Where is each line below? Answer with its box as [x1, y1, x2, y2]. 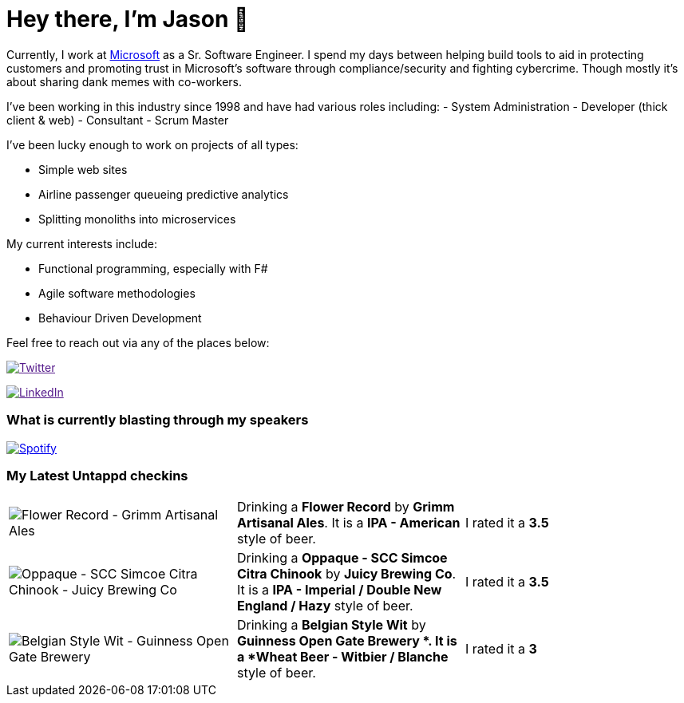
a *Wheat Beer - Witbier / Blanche [236, 649, 449, 665]
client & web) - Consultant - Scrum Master [6, 113, 229, 127]
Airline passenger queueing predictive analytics [38, 187, 289, 201]
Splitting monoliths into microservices [38, 211, 236, 226]
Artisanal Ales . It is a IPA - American [236, 515, 461, 531]
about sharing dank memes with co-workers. [6, 74, 243, 89]
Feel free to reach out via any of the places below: [6, 335, 270, 350]
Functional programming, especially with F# [38, 261, 268, 275]
